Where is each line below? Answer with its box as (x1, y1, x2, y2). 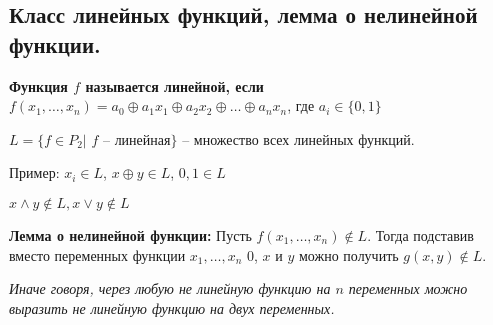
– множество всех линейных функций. (182, 128, 415, 149)
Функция (9, 75, 68, 96)
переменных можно (348, 278, 468, 299)
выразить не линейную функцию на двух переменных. (9, 297, 335, 318)
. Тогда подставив (367, 224, 474, 245)
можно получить (298, 244, 399, 265)
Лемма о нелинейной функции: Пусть (9, 224, 252, 245)
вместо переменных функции (9, 244, 186, 265)
